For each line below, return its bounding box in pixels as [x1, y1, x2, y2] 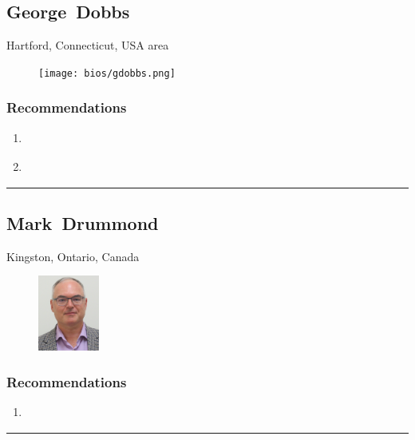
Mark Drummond [6, 211, 159, 235]
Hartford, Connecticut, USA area [6, 37, 169, 54]
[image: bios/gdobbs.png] [38, 67, 176, 79]
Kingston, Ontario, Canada [6, 248, 140, 264]
